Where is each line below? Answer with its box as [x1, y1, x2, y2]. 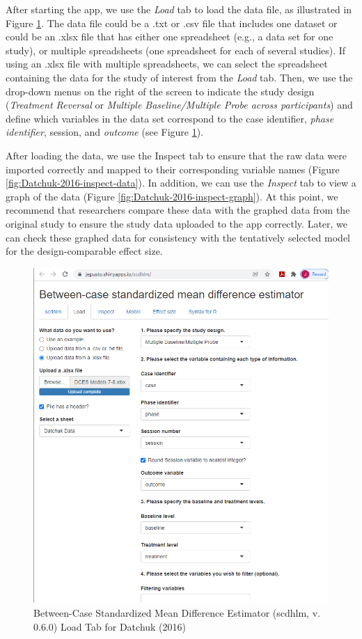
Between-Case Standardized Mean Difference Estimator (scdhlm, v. [33, 605, 320, 620]
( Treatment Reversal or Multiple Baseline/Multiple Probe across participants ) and [6, 97, 353, 112]
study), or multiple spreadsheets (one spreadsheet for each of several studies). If [6, 42, 346, 57]
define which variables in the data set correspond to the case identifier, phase [6, 111, 334, 125]
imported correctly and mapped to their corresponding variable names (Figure [6, 161, 340, 176]
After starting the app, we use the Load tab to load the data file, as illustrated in [6, 2, 352, 16]
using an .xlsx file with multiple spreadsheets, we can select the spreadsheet [6, 56, 328, 71]
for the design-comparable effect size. [6, 244, 163, 258]
